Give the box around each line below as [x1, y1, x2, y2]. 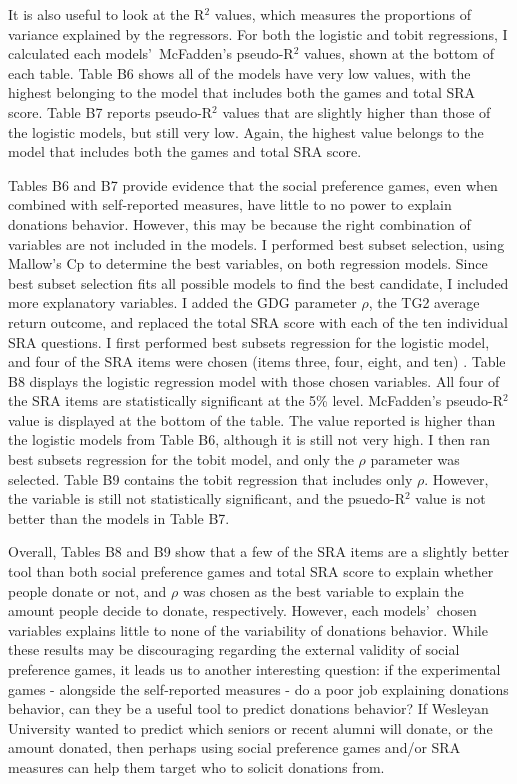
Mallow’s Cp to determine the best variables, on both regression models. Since [8, 253, 488, 274]
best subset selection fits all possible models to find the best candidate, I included [8, 272, 509, 293]
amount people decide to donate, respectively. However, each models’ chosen [8, 600, 477, 621]
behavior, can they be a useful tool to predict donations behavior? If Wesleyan [8, 698, 489, 719]
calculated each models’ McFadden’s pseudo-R [8, 43, 294, 64]
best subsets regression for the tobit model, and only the [8, 449, 354, 470]
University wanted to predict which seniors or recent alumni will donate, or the [8, 717, 493, 738]
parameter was [370, 449, 460, 470]
